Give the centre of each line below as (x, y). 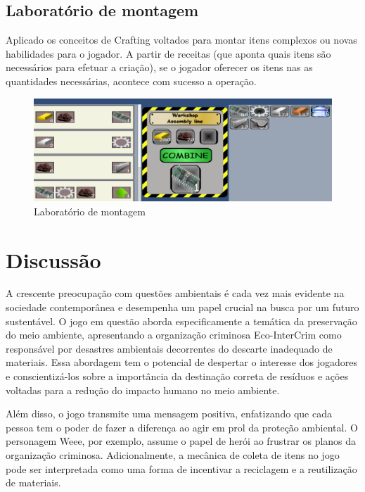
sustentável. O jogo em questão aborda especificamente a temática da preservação (181, 321)
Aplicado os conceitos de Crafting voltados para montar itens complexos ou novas (181, 40)
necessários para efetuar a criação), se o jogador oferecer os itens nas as (159, 67)
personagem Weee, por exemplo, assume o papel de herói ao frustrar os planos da (181, 441)
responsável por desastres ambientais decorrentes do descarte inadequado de (169, 348)
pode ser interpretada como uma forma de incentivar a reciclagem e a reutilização (181, 468)
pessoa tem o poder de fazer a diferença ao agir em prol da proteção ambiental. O (182, 427)
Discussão (53, 259)
